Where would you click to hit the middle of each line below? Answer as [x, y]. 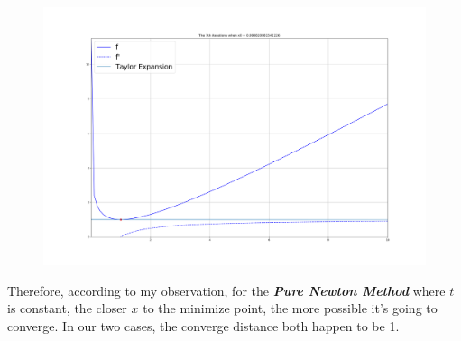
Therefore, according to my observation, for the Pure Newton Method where [226, 290]
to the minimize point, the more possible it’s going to [290, 308]
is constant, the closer [67, 308]
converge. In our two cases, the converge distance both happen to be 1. [203, 325]
